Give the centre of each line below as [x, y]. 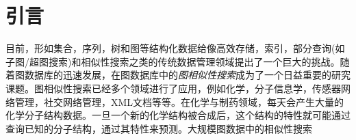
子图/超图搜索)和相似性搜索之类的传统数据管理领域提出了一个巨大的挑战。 [173, 61]
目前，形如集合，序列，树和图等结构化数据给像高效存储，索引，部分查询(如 [175, 48]
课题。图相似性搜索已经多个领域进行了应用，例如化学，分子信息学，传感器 [173, 88]
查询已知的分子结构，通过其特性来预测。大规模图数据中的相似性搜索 [159, 128]
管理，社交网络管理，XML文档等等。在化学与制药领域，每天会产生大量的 [179, 101]
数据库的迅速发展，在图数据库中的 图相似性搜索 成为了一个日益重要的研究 [187, 75]
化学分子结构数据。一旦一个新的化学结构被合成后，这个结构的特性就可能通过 [178, 115]
